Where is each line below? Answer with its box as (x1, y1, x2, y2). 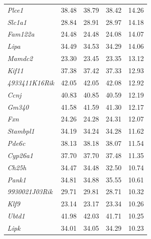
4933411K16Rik (7, 77, 54, 87)
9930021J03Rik (7, 186, 53, 197)
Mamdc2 (7, 53, 33, 63)
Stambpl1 (7, 126, 35, 136)
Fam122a (7, 29, 35, 39)
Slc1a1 (7, 17, 27, 27)
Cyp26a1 (7, 150, 33, 160)
